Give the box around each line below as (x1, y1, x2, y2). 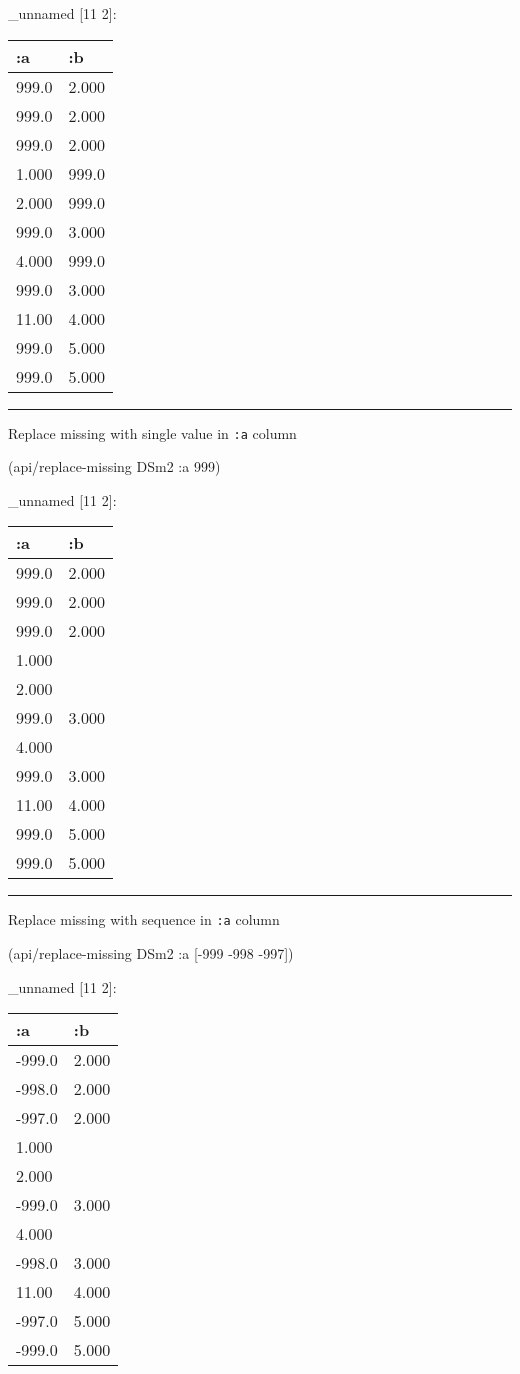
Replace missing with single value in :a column (8, 422, 297, 443)
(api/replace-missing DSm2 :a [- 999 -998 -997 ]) (8, 943, 294, 964)
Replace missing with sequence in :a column (8, 909, 280, 930)
